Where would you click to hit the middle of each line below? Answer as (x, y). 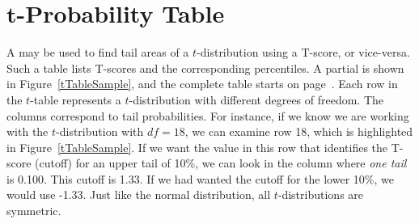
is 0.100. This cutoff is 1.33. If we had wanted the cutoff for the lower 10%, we (200, 178)
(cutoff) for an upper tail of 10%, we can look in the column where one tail (221, 163)
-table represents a (76, 99)
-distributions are (321, 194)
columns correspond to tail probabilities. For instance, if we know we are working (208, 115)
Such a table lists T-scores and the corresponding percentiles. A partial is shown (205, 68)
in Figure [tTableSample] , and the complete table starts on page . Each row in (202, 84)
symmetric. (34, 211)
